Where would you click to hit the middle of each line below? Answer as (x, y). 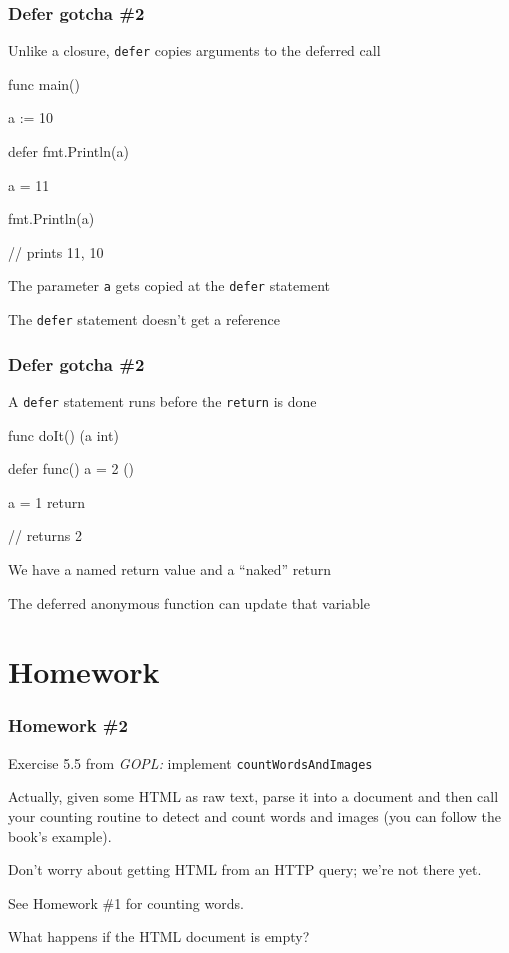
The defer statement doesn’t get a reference (144, 319)
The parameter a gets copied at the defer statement (169, 285)
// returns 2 (45, 535)
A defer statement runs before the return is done (162, 400)
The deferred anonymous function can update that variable (189, 602)
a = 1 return (47, 501)
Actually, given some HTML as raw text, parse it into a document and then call (253, 796)
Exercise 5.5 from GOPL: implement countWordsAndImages (190, 762)
